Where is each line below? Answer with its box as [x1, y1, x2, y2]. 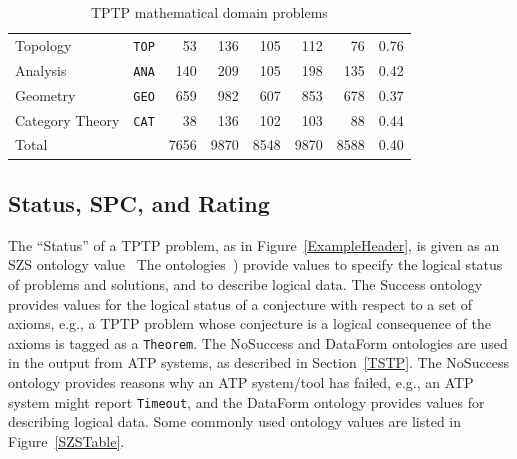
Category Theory [15, 109, 120, 130]
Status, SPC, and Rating [8, 187, 270, 218]
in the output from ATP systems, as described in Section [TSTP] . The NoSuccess [8, 352, 510, 373]
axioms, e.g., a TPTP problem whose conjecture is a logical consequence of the [8, 313, 491, 334]
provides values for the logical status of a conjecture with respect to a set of [8, 293, 473, 314]
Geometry [15, 84, 76, 105]
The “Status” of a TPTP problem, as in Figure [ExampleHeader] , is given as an [8, 234, 500, 255]
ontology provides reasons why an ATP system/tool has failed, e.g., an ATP [8, 371, 474, 392]
